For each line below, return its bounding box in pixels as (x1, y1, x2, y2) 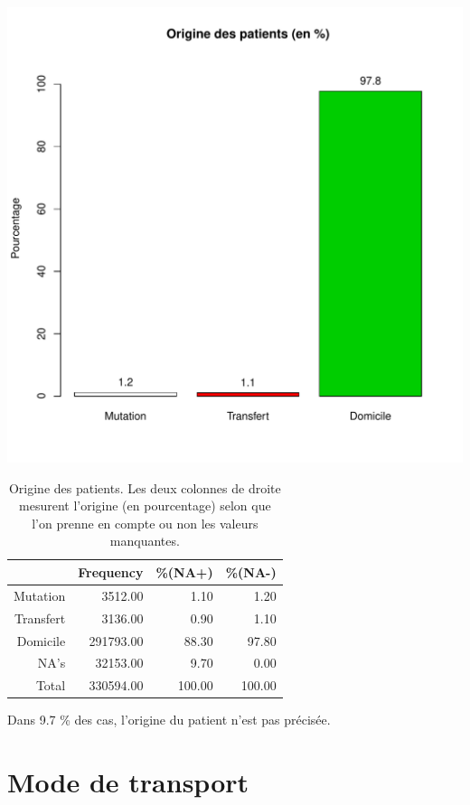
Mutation (14, 585, 66, 604)
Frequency (78, 562, 144, 581)
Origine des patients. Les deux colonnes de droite (8, 478, 281, 497)
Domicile (16, 631, 66, 650)
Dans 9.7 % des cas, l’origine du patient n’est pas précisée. (7, 710, 331, 729)
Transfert (14, 608, 66, 627)
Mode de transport (7, 763, 249, 800)
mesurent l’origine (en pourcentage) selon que (19, 496, 271, 515)
